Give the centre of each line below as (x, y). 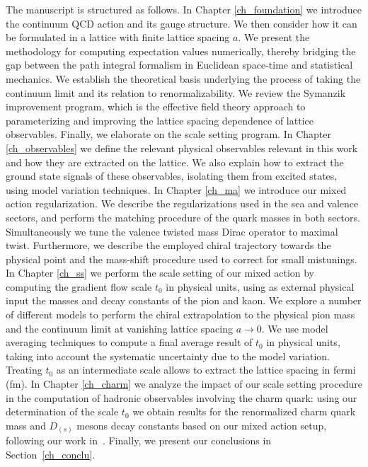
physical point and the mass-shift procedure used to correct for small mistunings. (182, 259)
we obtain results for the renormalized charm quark (244, 411)
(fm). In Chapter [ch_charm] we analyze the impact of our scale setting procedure (184, 384)
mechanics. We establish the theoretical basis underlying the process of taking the (183, 78)
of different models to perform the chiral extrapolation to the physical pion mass (180, 315)
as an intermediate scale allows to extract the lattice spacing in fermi (206, 370)
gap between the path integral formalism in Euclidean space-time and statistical (179, 65)
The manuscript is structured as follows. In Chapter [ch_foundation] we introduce (184, 9)
